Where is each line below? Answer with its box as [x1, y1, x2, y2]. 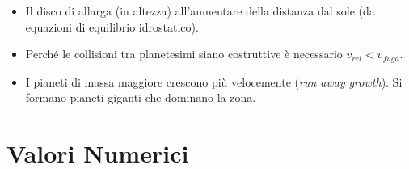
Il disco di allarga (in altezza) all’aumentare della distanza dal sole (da [25, 2, 375, 19]
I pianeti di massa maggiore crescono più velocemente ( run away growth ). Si [25, 73, 403, 90]
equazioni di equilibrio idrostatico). [25, 18, 199, 35]
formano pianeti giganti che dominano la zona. [25, 89, 256, 106]
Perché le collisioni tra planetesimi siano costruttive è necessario [25, 45, 343, 62]
